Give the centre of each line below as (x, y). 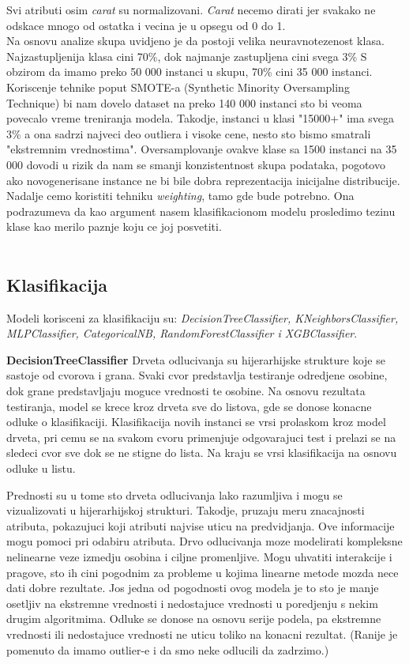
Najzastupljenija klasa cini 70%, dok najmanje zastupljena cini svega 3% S (187, 56)
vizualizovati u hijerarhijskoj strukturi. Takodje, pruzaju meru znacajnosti (186, 510)
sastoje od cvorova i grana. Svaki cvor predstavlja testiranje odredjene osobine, (197, 375)
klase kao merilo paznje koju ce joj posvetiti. (114, 226)
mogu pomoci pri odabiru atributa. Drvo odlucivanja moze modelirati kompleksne (204, 541)
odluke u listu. (41, 468)
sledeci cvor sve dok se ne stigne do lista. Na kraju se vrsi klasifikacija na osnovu (202, 453)
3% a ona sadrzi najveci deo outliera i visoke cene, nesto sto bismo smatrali (189, 133)
